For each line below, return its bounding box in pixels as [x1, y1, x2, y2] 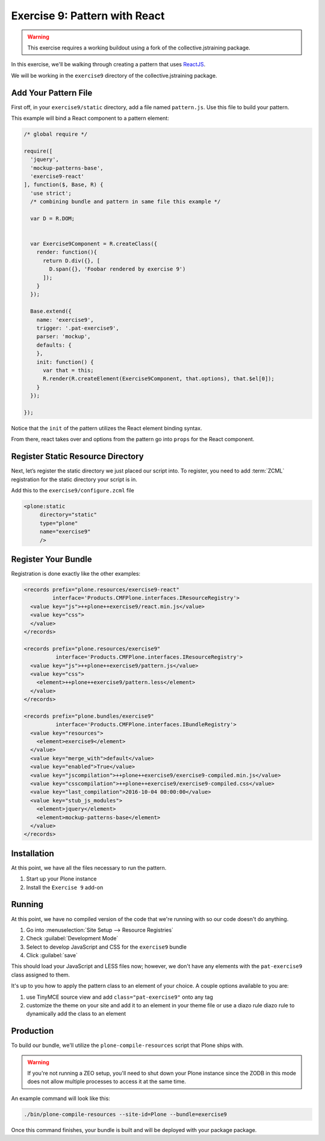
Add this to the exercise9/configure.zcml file [11, 486, 135, 494]
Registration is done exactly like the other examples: [11, 570, 141, 577]
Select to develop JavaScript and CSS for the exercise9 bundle [26, 943, 187, 951]
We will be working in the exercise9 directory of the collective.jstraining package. [11, 72, 217, 79]
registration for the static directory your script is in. [11, 476, 138, 483]
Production [11, 1026, 54, 1036]
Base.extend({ [30, 308, 72, 315]
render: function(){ [36, 249, 97, 256]
